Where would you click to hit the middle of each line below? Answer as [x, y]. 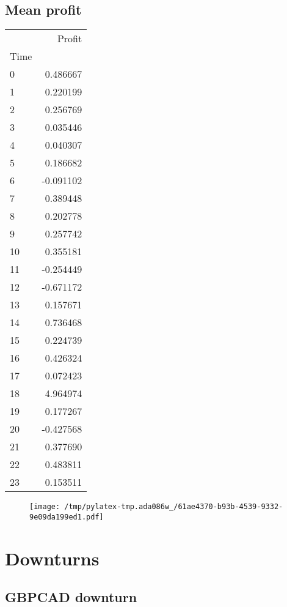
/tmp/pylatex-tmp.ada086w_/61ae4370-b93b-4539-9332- [174, 507]
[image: [45, 507]
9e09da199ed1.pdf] [67, 517]
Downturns [52, 558]
